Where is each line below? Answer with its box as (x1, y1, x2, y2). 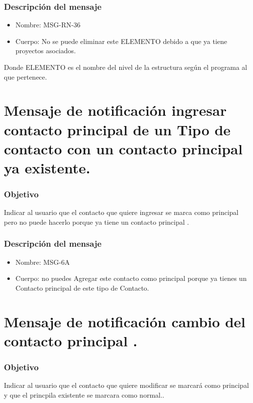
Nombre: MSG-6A (15, 256, 70, 267)
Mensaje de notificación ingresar (4, 100, 227, 120)
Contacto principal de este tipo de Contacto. (15, 282, 149, 293)
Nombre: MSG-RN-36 (15, 20, 81, 30)
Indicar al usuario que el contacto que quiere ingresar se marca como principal (4, 207, 239, 217)
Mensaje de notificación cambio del (4, 311, 246, 331)
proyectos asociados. (15, 45, 76, 56)
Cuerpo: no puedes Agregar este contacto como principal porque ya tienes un (15, 273, 247, 283)
